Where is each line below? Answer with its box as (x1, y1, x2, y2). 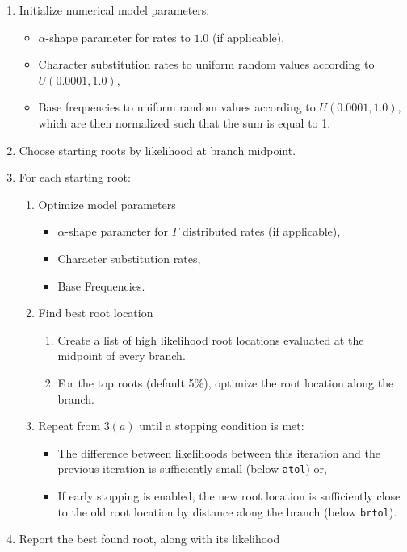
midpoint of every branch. (57, 347, 186, 364)
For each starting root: (19, 169, 131, 186)
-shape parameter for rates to (45, 28, 191, 45)
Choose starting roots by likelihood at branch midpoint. (19, 141, 296, 158)
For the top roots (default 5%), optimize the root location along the (57, 374, 394, 391)
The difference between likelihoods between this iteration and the (57, 444, 380, 461)
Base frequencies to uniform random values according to (38, 98, 316, 115)
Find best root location (38, 304, 153, 321)
